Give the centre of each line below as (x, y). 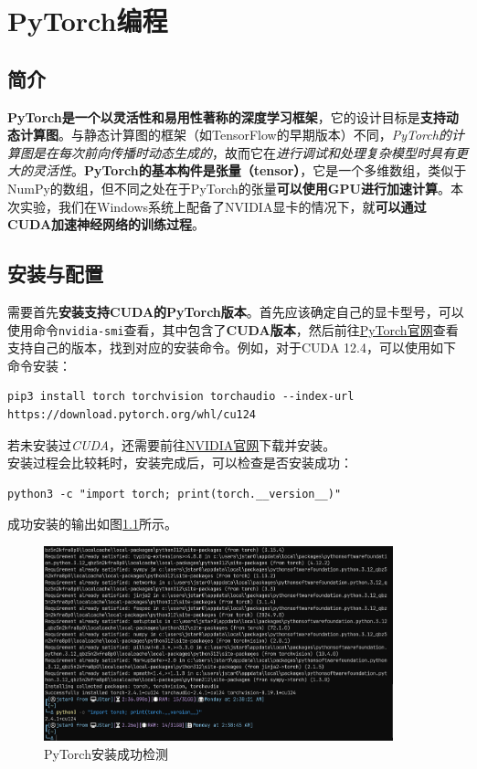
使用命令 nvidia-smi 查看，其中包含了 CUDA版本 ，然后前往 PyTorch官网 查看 (233, 329)
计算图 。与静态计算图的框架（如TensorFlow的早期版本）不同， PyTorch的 (235, 135)
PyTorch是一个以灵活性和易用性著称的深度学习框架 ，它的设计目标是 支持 (227, 116)
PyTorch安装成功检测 (106, 753)
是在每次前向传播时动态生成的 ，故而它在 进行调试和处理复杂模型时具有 (244, 152)
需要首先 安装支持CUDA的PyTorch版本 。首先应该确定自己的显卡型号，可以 (236, 311)
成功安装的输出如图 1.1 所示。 (92, 524)
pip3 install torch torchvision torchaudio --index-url (181, 397)
